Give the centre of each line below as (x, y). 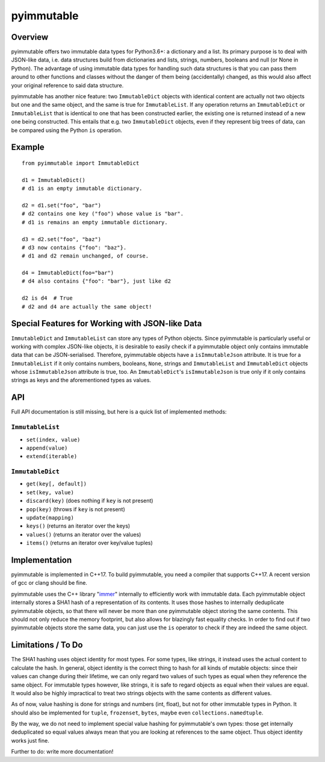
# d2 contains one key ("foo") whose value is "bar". (103, 214)
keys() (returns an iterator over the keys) (78, 526)
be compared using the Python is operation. (67, 130)
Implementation (42, 560)
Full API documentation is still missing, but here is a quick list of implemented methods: (119, 412)
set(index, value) (53, 439)
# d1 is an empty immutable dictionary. (82, 189)
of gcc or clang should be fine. (49, 583)
